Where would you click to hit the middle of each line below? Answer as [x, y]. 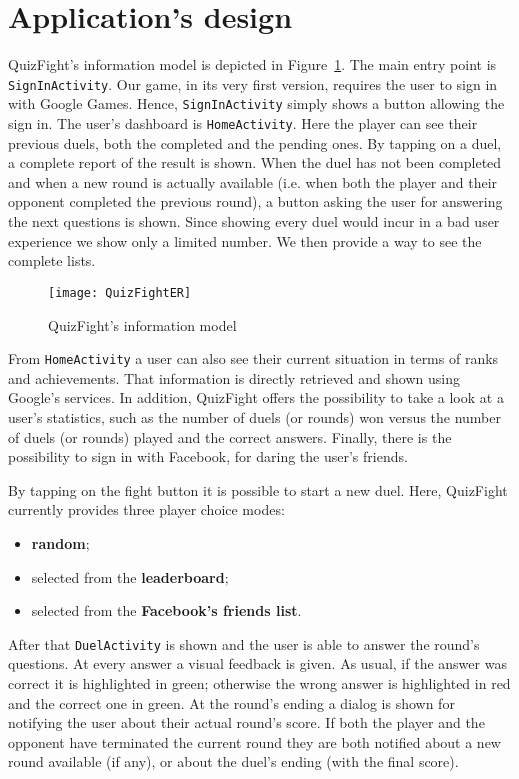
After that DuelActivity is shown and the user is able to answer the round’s [244, 643]
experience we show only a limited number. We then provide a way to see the [245, 240]
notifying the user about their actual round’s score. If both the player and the [246, 722]
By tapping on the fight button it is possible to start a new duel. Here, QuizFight [258, 489]
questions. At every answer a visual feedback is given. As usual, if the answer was [257, 663]
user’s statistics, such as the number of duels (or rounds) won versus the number [254, 416]
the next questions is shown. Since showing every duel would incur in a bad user [254, 221]
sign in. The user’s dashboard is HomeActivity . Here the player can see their [243, 123]
